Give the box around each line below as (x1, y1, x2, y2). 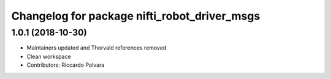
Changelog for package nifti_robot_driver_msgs (11, 9, 261, 23)
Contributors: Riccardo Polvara (26, 61, 105, 69)
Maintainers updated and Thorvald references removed (26, 44, 167, 51)
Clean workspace (26, 53, 71, 60)
